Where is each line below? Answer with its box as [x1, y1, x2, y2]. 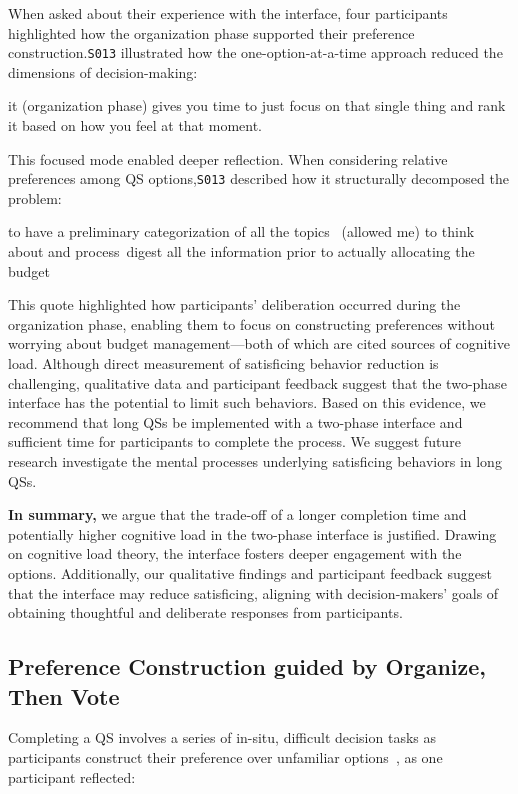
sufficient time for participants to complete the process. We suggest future [8, 431, 461, 452]
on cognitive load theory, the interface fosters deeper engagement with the [8, 543, 462, 564]
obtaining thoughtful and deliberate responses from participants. [8, 602, 403, 623]
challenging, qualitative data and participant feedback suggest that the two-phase [8, 372, 507, 393]
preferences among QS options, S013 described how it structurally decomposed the [8, 168, 509, 189]
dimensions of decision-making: [8, 61, 198, 82]
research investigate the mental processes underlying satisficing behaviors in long [8, 451, 502, 471]
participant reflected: [8, 766, 136, 787]
